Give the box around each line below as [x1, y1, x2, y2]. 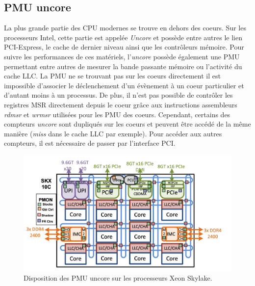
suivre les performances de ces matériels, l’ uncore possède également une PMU [4, 51, 240, 61]
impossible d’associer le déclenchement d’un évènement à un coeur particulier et [4, 80, 244, 90]
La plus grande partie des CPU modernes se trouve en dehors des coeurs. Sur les [4, 23, 246, 33]
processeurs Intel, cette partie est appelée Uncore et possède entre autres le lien [4, 32, 243, 42]
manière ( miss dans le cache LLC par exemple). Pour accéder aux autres [4, 128, 222, 138]
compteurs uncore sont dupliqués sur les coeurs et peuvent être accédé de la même [4, 119, 251, 129]
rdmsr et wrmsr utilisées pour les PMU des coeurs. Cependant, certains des [4, 109, 230, 119]
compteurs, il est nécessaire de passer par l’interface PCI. [4, 138, 176, 148]
